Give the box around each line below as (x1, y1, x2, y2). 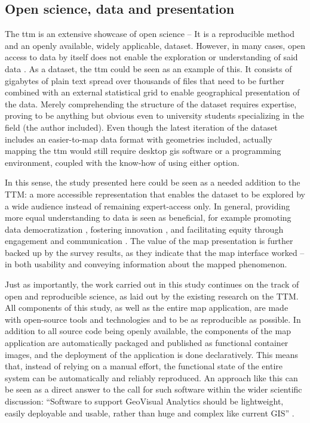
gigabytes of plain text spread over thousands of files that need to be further (5, 74, 285, 87)
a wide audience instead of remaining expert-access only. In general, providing (5, 199, 290, 212)
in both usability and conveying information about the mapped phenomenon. (5, 258, 287, 270)
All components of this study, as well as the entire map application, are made (5, 301, 288, 314)
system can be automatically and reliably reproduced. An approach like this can (5, 371, 298, 384)
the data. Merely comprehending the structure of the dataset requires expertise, (5, 97, 297, 110)
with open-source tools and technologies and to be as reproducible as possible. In (5, 313, 301, 325)
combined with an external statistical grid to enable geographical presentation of (5, 86, 300, 98)
